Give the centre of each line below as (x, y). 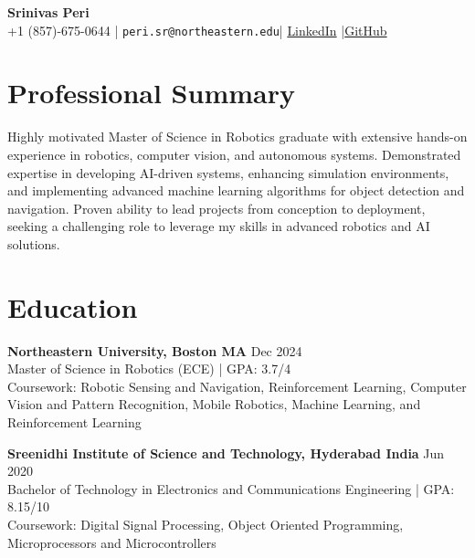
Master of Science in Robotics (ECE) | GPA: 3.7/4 (149, 368)
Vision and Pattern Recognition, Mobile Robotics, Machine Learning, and (214, 404)
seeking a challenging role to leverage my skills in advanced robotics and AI (219, 226)
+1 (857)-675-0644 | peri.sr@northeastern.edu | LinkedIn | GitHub (197, 30)
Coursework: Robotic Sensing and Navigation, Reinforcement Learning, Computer (237, 386)
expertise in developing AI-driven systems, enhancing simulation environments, (228, 172)
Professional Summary (151, 93)
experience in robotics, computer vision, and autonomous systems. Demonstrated (234, 154)
